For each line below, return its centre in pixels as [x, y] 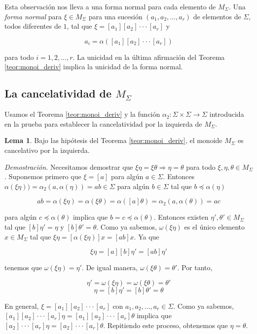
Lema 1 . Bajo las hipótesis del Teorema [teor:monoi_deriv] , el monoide [113, 140]
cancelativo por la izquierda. [47, 150]
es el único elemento [215, 226]
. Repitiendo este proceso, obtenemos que [165, 325]
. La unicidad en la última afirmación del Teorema [149, 57]
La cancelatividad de [58, 93]
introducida [227, 114]
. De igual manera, [110, 267]
